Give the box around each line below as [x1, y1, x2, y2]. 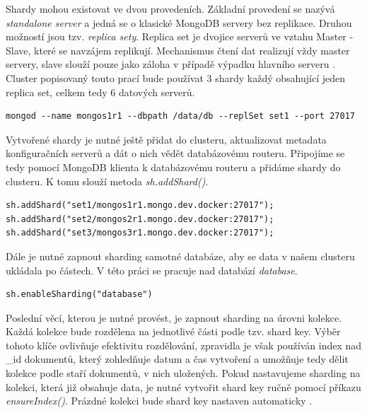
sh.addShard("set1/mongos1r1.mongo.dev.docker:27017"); [6, 200, 274, 211]
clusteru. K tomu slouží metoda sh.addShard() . [6, 173, 209, 188]
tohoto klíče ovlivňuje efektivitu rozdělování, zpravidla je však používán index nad [6, 337, 362, 352]
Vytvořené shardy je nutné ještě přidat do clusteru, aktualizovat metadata [6, 132, 327, 146]
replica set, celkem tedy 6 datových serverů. [6, 84, 195, 99]
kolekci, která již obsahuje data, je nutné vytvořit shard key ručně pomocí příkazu [6, 379, 361, 394]
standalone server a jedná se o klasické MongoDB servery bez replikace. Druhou [6, 15, 352, 30]
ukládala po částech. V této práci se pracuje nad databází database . [6, 262, 298, 277]
